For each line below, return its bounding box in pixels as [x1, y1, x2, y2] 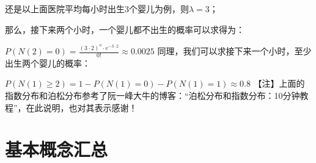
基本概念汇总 [5, 137, 108, 162]
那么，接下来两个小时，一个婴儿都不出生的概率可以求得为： [5, 23, 244, 35]
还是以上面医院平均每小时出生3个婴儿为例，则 [5, 2, 189, 15]
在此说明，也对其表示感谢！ [26, 101, 138, 114]
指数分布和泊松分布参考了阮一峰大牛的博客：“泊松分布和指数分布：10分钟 [5, 89, 300, 102]
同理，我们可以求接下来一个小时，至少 [157, 45, 312, 57]
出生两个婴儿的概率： [5, 56, 90, 69]
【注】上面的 [253, 77, 305, 90]
